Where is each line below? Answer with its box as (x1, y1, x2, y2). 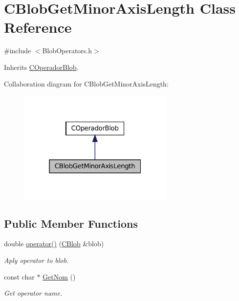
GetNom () (43, 271, 76, 281)
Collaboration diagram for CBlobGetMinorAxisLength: (4, 78, 169, 88)
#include (4, 45, 31, 56)
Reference (4, 17, 72, 37)
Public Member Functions (4, 215, 138, 231)
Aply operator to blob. (4, 255, 69, 265)
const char (4, 271, 35, 281)
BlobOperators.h (42, 45, 92, 56)
